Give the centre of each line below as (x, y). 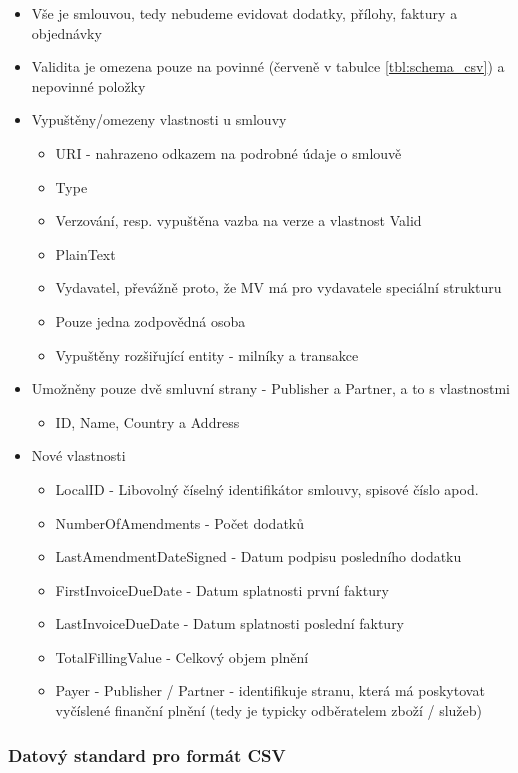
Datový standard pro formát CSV (147, 754)
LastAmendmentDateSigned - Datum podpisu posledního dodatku (258, 556)
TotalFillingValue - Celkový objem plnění (182, 656)
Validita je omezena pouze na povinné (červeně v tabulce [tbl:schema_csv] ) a (268, 66)
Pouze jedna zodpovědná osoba (150, 320)
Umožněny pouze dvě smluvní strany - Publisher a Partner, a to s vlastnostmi (270, 388)
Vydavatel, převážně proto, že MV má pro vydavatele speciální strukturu (278, 287)
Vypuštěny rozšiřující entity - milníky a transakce (207, 354)
